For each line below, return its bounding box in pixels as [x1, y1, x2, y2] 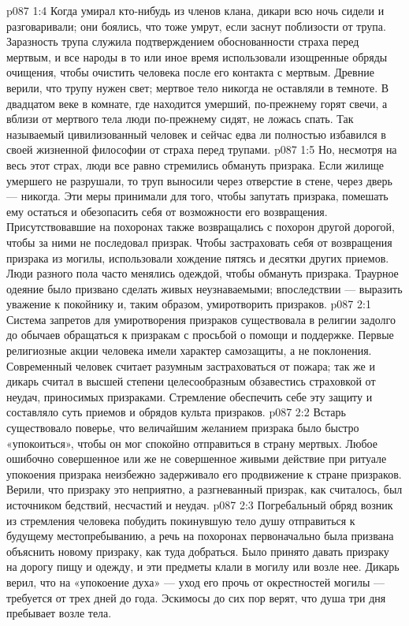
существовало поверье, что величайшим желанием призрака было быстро [6, 419, 359, 436]
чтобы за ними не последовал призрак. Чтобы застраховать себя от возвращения [6, 233, 392, 250]
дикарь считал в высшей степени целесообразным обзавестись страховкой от [6, 373, 376, 389]
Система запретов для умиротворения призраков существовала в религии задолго [6, 311, 396, 327]
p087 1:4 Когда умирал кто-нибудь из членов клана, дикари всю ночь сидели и [6, 2, 385, 18]
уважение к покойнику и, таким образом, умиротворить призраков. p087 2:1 [6, 296, 371, 312]
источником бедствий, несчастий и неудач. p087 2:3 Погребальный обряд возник [6, 497, 393, 512]
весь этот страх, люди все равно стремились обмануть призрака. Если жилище [6, 156, 384, 173]
